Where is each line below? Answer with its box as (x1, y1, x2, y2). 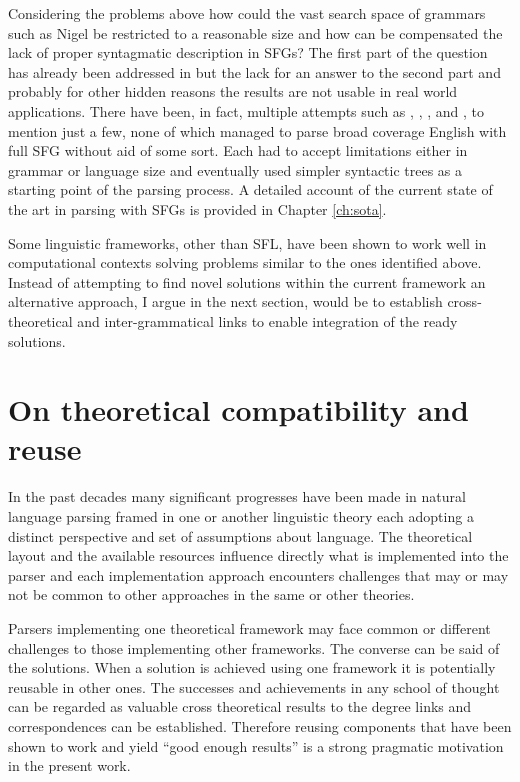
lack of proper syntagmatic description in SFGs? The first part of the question (8, 42, 488, 63)
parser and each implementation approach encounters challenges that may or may (8, 564, 509, 585)
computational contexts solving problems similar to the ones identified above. (8, 252, 482, 273)
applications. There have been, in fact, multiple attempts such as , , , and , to (8, 100, 484, 121)
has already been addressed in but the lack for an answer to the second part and (8, 61, 501, 82)
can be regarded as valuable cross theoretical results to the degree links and (8, 696, 472, 717)
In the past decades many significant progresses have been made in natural (8, 486, 466, 507)
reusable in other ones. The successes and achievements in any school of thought (8, 676, 500, 697)
